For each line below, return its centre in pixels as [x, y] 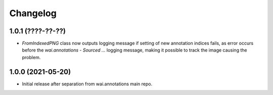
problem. [31, 57]
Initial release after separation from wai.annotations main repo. [87, 84]
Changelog [33, 13]
